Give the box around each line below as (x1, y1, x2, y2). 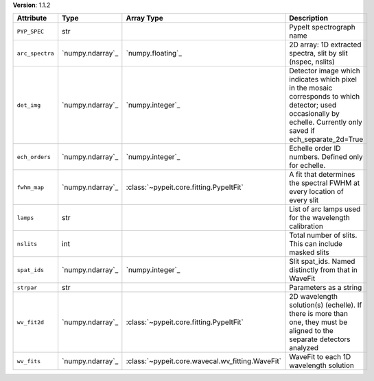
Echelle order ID (289, 144, 341, 153)
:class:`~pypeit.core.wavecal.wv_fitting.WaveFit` (126, 356, 281, 366)
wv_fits (16, 357, 41, 365)
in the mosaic (289, 83, 333, 93)
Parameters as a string (289, 283, 362, 293)
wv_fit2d (16, 319, 45, 325)
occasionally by (289, 109, 340, 119)
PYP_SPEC (16, 27, 45, 35)
